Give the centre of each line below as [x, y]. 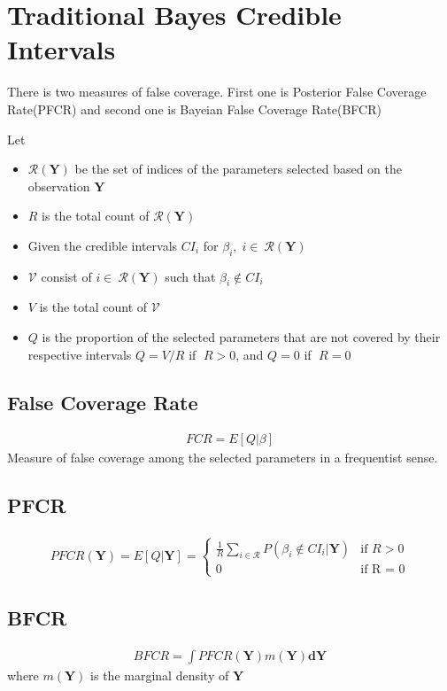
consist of [66, 276]
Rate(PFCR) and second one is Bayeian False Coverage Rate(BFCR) [194, 109]
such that [190, 276]
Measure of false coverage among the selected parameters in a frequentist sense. [223, 458]
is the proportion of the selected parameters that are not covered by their [241, 337]
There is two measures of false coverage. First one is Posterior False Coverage [217, 92]
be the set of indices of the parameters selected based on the [239, 169]
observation [59, 186]
